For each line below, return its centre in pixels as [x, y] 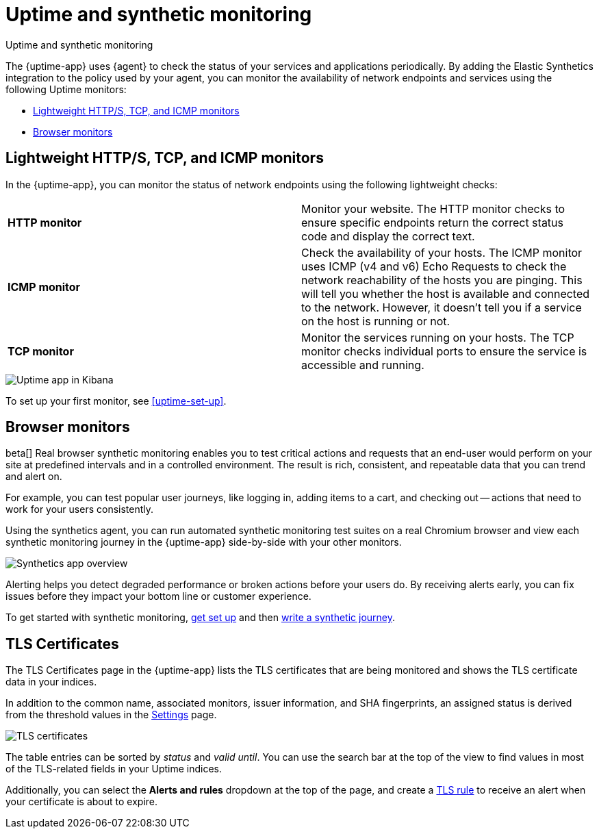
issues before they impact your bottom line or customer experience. [158, 596]
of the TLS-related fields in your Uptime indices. [114, 769]
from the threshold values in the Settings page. [111, 715]
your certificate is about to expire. [82, 802]
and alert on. [34, 477]
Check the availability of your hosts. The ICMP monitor [442, 252]
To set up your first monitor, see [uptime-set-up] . [116, 401]
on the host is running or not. [376, 321]
